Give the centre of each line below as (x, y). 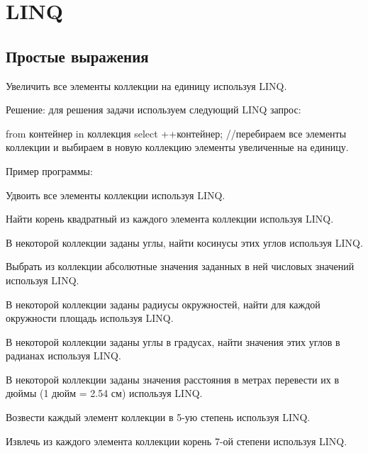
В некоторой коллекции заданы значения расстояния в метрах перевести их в (172, 379)
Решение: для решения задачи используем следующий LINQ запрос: (154, 110)
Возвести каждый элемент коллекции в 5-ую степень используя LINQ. (158, 417)
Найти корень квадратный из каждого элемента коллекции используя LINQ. (170, 219)
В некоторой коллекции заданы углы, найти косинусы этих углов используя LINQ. (184, 242)
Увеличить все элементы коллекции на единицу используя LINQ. (146, 85)
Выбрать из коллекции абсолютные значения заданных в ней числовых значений (180, 266)
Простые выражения (77, 56)
